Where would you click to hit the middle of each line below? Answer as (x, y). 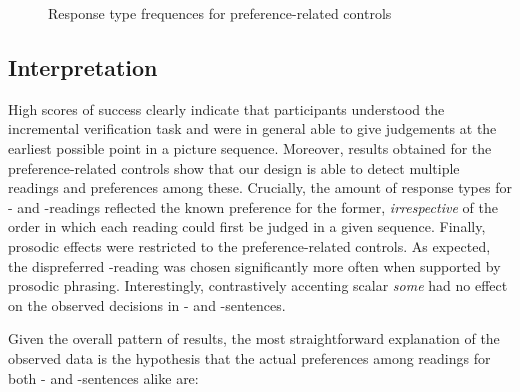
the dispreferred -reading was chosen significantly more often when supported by (254, 265)
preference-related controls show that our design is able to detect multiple (234, 167)
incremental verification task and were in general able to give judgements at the (252, 128)
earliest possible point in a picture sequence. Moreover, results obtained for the (250, 147)
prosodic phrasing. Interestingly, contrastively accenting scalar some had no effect (258, 285)
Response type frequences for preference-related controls (220, 13)
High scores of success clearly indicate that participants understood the (226, 108)
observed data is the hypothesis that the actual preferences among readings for (249, 357)
